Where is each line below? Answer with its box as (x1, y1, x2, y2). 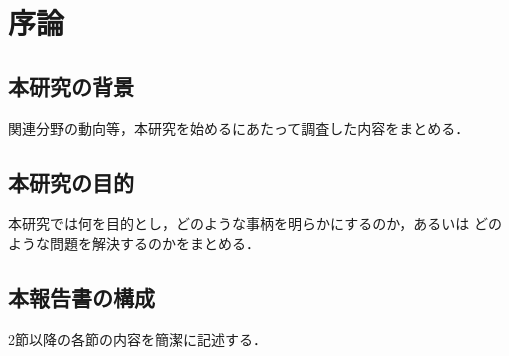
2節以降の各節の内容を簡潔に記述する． (8, 328, 267, 349)
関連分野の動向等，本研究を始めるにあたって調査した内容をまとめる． (8, 117, 470, 138)
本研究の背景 (8, 70, 134, 101)
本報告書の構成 (8, 281, 155, 312)
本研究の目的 (8, 166, 134, 197)
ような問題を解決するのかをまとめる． (8, 232, 260, 253)
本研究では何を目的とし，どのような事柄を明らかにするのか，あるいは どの (8, 213, 502, 234)
